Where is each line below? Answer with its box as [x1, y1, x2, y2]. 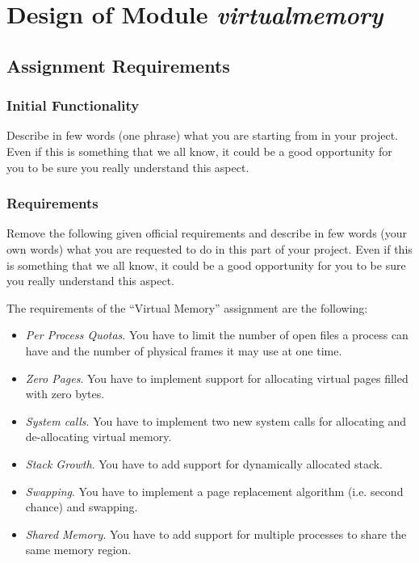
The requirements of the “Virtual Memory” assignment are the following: [6, 299, 368, 316]
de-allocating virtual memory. [25, 428, 172, 445]
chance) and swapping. [25, 498, 138, 515]
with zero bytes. [25, 385, 105, 402]
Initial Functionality [6, 95, 140, 116]
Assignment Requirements [6, 53, 230, 78]
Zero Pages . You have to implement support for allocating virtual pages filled [25, 369, 409, 386]
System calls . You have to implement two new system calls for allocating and [25, 412, 407, 429]
